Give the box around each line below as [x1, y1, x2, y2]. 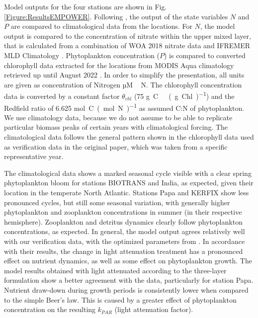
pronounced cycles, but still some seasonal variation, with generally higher [4, 197, 230, 207]
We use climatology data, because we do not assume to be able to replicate [4, 112, 233, 122]
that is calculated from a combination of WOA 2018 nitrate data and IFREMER [4, 40, 251, 51]
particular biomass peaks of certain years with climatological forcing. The [4, 122, 228, 132]
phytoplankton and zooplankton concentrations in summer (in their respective [4, 207, 242, 217]
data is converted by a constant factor [4, 91, 120, 101]
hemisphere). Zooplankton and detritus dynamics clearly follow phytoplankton [4, 216, 243, 227]
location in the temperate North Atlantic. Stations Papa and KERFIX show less [4, 187, 249, 197]
